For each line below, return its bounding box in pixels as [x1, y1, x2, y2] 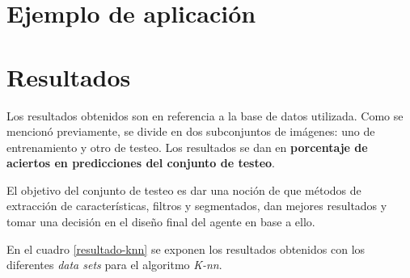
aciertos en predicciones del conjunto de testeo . [6, 154, 276, 171]
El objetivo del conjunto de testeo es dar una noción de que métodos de [6, 181, 361, 198]
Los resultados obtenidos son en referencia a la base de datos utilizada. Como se [6, 107, 404, 124]
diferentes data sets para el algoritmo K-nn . [6, 256, 222, 273]
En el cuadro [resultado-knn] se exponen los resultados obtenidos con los [6, 240, 366, 257]
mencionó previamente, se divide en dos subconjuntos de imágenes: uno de [6, 123, 375, 140]
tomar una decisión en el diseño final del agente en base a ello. [6, 213, 315, 230]
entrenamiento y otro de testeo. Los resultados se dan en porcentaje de [6, 138, 368, 155]
